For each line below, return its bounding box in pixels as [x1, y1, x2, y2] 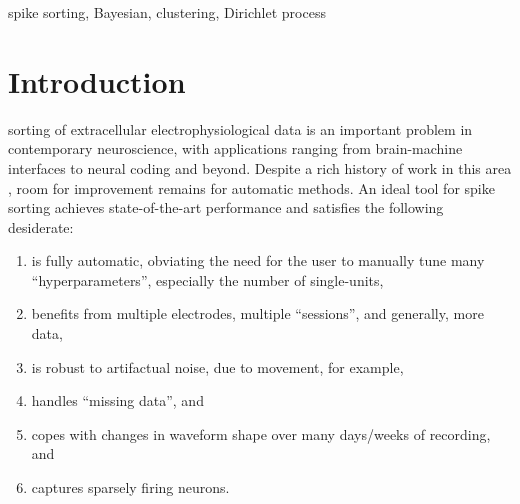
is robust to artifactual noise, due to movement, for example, [31, 356, 404, 377]
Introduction [8, 60, 186, 101]
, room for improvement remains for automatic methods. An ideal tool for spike [8, 177, 495, 198]
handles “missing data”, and [31, 390, 204, 411]
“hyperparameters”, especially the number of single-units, [31, 269, 384, 290]
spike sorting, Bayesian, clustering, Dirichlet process [8, 2, 326, 22]
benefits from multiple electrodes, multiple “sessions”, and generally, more [31, 303, 484, 324]
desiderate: [8, 216, 74, 237]
